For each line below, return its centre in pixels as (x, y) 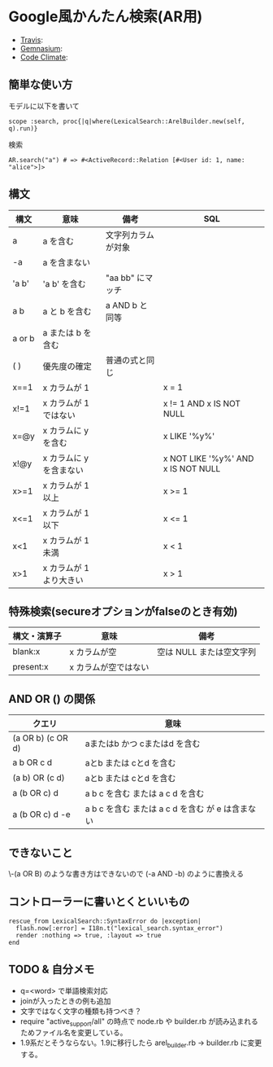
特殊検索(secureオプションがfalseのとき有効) (123, 611)
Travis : (31, 40)
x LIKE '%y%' (189, 436)
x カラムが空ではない (109, 667)
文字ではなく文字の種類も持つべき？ (81, 1011)
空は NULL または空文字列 (207, 652)
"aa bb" (120, 278)
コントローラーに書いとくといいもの (99, 902)
